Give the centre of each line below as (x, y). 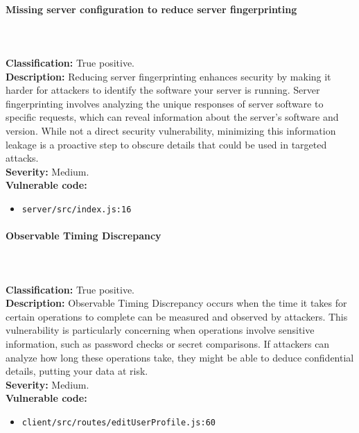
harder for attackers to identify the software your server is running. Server (163, 90)
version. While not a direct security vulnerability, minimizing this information (171, 130)
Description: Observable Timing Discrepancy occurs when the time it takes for (176, 303)
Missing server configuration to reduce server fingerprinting (151, 9)
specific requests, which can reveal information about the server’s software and (172, 117)
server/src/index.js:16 (77, 209)
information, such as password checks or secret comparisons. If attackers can (168, 343)
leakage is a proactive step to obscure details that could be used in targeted (166, 144)
